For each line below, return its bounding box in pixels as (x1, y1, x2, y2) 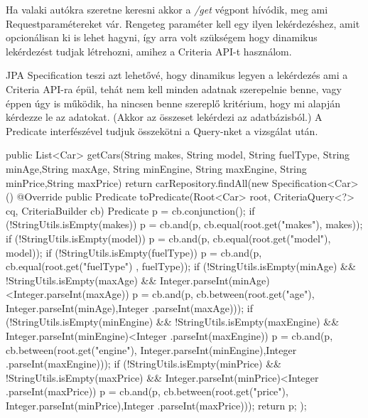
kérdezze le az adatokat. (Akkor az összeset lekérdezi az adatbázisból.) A (6, 109, 323, 124)
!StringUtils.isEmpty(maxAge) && (6, 272, 157, 287)
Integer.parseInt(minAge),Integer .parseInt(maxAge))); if (6, 300, 253, 315)
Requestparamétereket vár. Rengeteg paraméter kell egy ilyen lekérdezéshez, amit (6, 16, 360, 31)
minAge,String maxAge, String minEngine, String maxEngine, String (6, 161, 307, 176)
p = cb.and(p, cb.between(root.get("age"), (132, 286, 315, 301)
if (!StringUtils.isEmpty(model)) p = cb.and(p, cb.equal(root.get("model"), (6, 230, 331, 245)
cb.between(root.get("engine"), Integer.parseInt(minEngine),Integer (6, 342, 297, 357)
